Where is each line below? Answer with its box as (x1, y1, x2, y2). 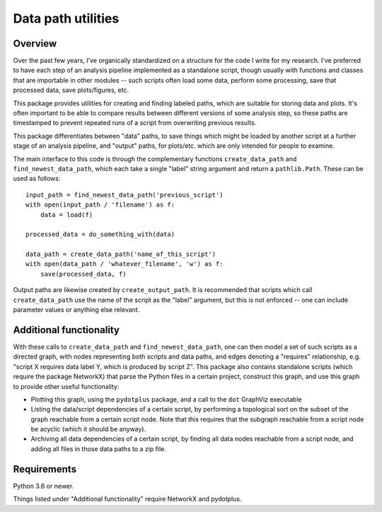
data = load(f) (40, 211, 93, 219)
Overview (13, 37, 57, 50)
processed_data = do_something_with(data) (25, 231, 175, 238)
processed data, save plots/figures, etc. (13, 86, 129, 95)
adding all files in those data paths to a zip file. (30, 444, 166, 453)
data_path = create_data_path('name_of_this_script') (25, 250, 216, 258)
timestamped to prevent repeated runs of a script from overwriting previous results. (13, 119, 257, 127)
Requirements (13, 463, 77, 475)
